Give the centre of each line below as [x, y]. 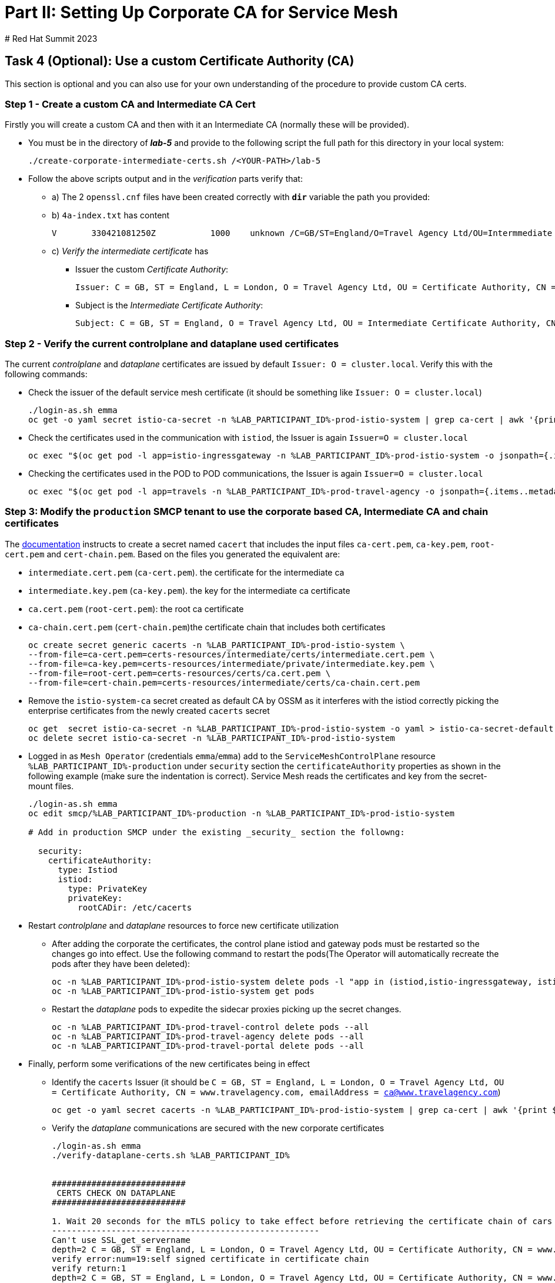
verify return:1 [89, 1268]
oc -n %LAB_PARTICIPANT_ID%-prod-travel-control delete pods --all [210, 1027]
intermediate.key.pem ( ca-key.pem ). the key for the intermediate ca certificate [189, 590]
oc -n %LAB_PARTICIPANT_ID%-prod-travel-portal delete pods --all [208, 1046]
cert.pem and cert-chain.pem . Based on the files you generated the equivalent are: [173, 554]
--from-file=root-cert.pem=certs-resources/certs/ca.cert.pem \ [180, 673]
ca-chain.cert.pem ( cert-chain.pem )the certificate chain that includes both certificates [207, 627]
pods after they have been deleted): [121, 963]
